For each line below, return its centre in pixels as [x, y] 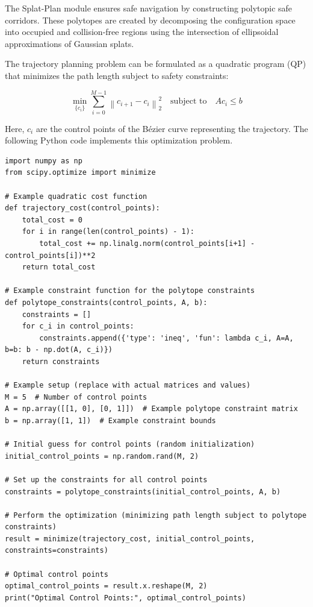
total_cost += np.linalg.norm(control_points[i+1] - [147, 244]
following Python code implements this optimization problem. [119, 140]
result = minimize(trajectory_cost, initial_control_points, [130, 539]
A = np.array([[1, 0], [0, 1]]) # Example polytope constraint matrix [151, 409]
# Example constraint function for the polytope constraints [130, 291]
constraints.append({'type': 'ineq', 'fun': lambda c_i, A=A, [166, 338]
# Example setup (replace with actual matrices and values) [128, 385]
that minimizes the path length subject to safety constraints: [117, 75]
